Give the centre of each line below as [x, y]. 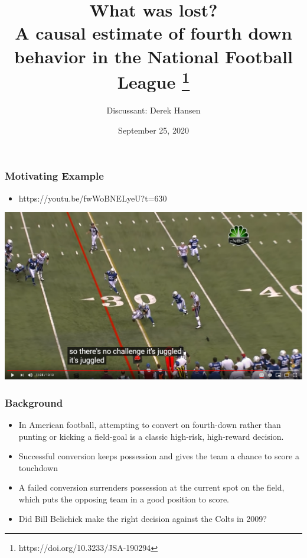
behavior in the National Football [153, 56]
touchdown [38, 467]
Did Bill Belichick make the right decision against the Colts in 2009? [143, 519]
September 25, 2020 [153, 130]
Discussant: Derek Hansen [153, 110]
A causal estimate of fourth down [153, 33]
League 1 [153, 80]
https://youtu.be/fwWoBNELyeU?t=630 [93, 198]
